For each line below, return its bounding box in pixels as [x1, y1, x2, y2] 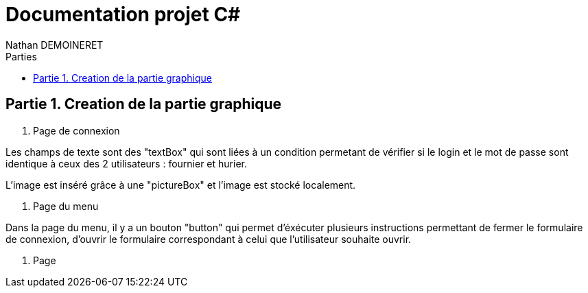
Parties [5, 50, 37, 62]
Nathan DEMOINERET [5, 38, 104, 51]
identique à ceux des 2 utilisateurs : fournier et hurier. [5, 157, 247, 169]
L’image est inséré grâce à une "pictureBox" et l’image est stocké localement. [5, 178, 356, 191]
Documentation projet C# [5, 3, 241, 26]
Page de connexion [33, 124, 120, 137]
